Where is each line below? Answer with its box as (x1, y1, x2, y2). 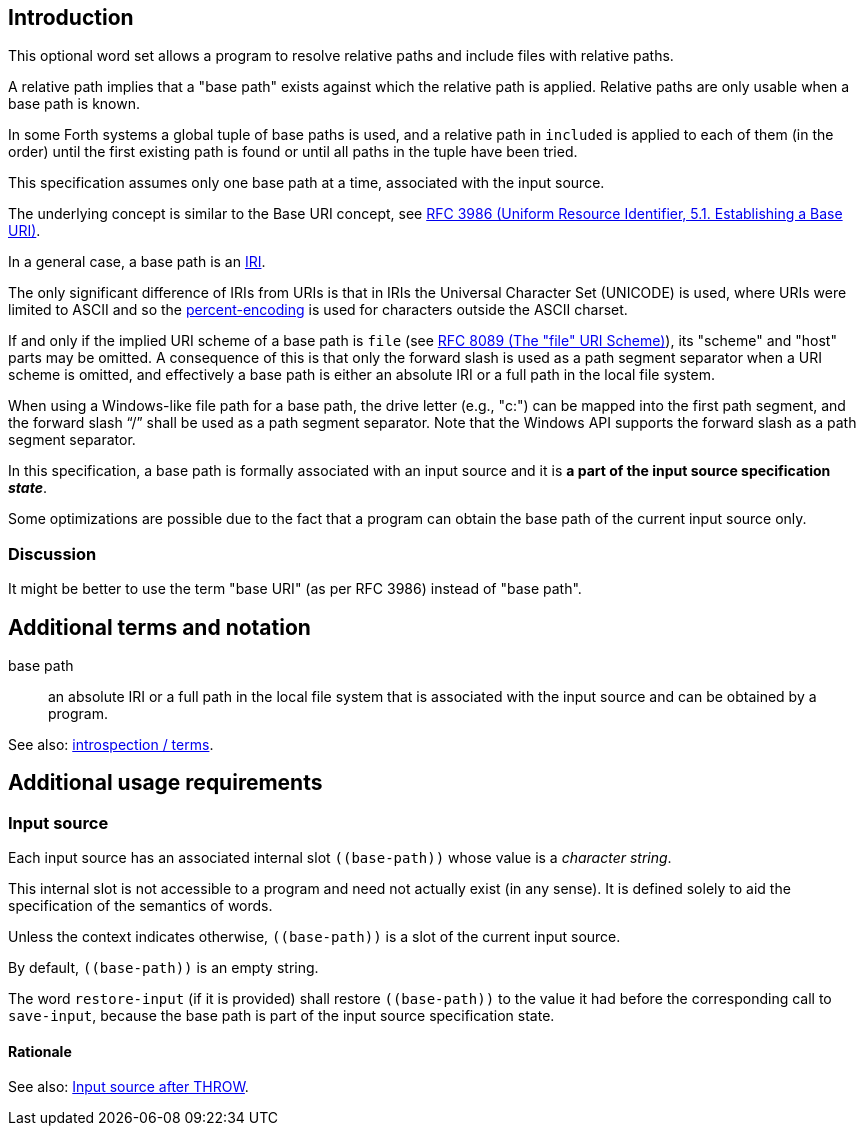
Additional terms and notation (8, 614, 311, 640)
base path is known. (8, 95, 141, 113)
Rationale (8, 1042, 72, 1060)
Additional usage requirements (8, 770, 323, 796)
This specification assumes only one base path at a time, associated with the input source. (8, 174, 605, 192)
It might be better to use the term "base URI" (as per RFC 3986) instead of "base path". (8, 580, 582, 598)
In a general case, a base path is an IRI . (8, 253, 266, 271)
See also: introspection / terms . (8, 736, 214, 754)
